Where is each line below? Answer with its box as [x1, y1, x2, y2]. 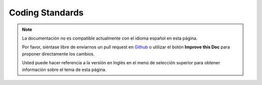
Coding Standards [9, 7, 84, 18]
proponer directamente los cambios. [22, 51, 95, 57]
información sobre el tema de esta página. [22, 67, 107, 72]
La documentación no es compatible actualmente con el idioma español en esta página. [22, 35, 197, 41]
